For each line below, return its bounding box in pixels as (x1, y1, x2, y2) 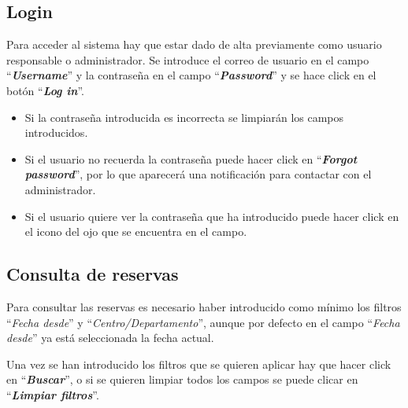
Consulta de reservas (6, 262, 179, 286)
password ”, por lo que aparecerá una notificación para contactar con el (24, 166, 372, 182)
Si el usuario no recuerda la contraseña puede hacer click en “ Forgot (24, 150, 358, 167)
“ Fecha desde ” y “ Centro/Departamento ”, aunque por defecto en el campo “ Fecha (6, 314, 400, 330)
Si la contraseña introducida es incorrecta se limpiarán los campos (24, 108, 344, 125)
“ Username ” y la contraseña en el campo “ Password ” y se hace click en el (6, 67, 376, 83)
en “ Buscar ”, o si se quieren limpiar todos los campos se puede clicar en (6, 371, 358, 388)
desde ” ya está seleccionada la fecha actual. (6, 329, 214, 346)
